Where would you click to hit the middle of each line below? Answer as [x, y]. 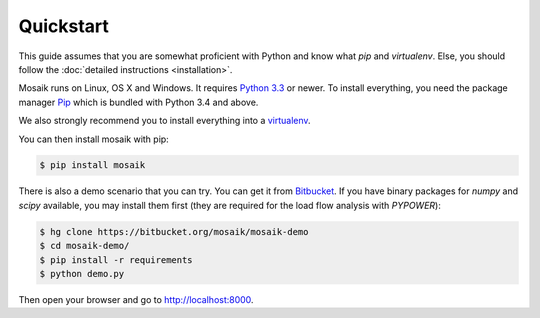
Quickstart [64, 26]
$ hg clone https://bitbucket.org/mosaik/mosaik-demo [174, 231]
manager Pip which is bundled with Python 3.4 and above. [138, 102]
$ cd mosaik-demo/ [84, 246]
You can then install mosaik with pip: [93, 139]
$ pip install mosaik [92, 165]
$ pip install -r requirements [116, 259]
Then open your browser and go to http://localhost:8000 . [136, 299]
